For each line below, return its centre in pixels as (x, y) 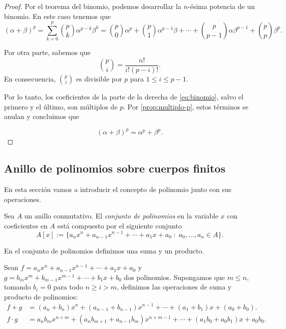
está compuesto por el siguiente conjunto (120, 225)
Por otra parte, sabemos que (47, 52)
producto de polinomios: (41, 296)
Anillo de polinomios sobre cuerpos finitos (115, 168)
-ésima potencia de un (221, 6)
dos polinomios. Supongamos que (174, 277)
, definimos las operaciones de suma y (174, 287)
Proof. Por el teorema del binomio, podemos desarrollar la (93, 6)
